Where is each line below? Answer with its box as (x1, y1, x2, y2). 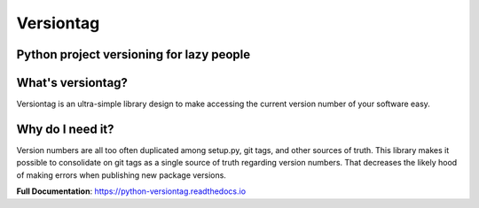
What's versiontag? (16, 75, 129, 90)
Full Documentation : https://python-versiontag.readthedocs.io (16, 186, 247, 196)
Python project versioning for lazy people (16, 47, 251, 62)
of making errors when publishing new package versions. (16, 169, 226, 181)
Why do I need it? (16, 121, 114, 136)
